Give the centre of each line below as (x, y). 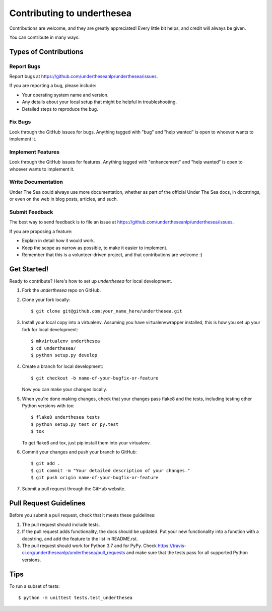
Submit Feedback (31, 212)
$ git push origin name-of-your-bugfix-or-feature (95, 478)
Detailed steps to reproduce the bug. (60, 109)
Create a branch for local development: (62, 366)
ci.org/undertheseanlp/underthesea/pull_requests (74, 553)
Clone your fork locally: (46, 299)
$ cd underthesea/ (54, 348)
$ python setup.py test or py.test (75, 424)
